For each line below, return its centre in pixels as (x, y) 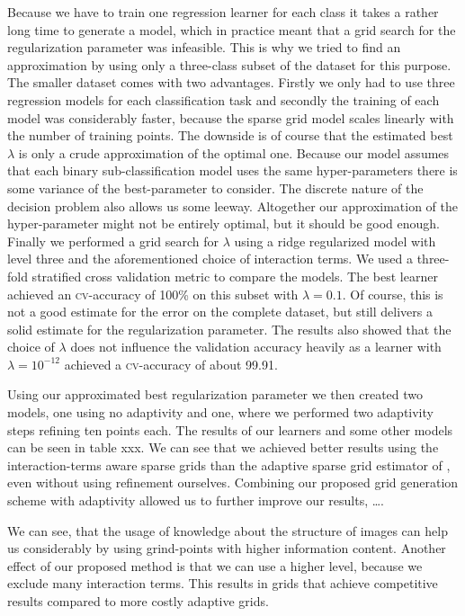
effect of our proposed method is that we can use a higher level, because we (215, 565)
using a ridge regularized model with (335, 241)
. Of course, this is (393, 294)
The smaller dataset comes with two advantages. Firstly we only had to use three (231, 82)
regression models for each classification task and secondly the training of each (224, 99)
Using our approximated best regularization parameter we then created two (215, 394)
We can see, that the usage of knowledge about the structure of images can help (228, 530)
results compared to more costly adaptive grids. (138, 601)
